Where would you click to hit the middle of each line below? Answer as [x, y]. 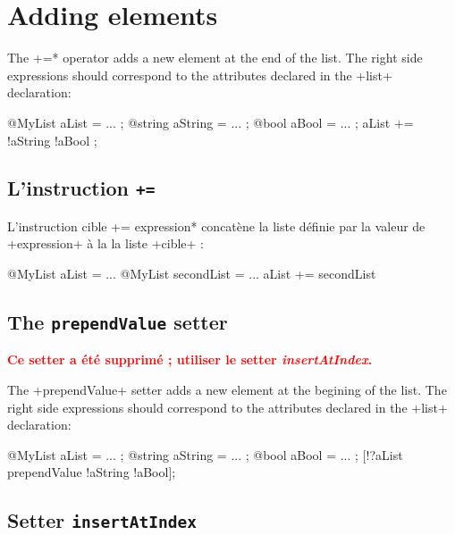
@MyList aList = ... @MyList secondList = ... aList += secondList [192, 274]
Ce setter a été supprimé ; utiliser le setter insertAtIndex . [190, 359]
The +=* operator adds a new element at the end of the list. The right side [215, 58]
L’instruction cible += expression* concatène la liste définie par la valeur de [216, 226]
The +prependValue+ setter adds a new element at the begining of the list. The [227, 390]
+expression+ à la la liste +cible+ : [105, 243]
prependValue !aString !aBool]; [92, 472]
